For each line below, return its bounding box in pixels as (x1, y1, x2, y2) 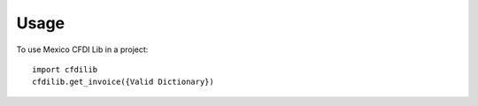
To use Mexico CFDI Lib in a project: (16, 44, 149, 55)
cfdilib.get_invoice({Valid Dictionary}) (32, 77, 214, 87)
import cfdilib (32, 64, 98, 74)
